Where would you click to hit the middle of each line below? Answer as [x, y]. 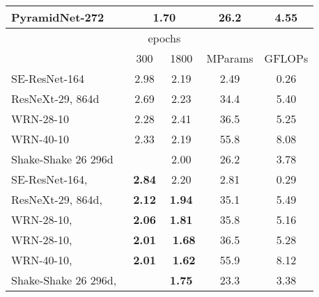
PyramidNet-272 [58, 17]
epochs [164, 38]
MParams [230, 58]
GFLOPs [286, 58]
